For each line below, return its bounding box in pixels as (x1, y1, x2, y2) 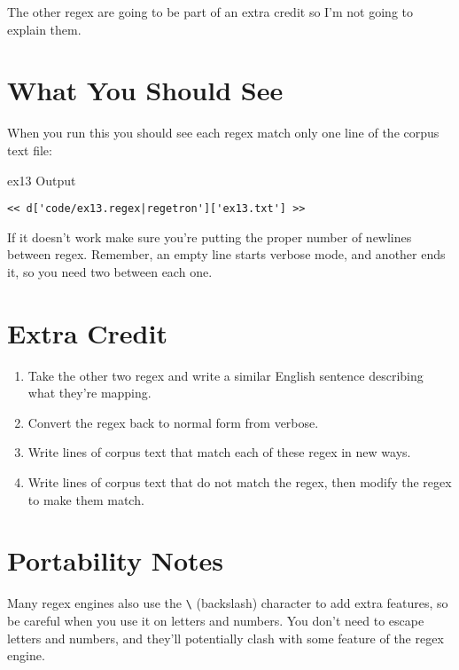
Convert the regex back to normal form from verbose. (27, 413, 319, 431)
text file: (7, 140, 52, 159)
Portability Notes (7, 542, 223, 579)
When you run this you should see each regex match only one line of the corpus (7, 123, 440, 142)
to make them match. (27, 490, 144, 508)
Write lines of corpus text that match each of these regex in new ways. (27, 443, 411, 461)
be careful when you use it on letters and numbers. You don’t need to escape (7, 611, 424, 629)
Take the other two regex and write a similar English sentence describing (27, 366, 424, 384)
